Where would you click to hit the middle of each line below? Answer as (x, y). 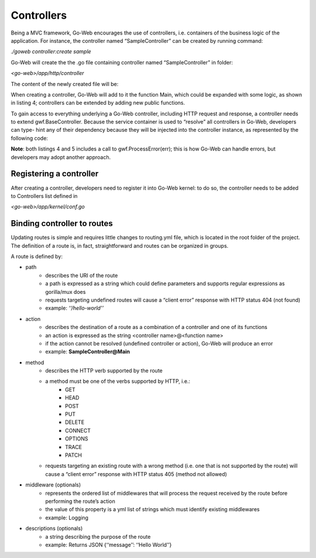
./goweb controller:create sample (51, 52)
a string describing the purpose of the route (98, 536)
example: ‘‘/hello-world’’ (75, 308)
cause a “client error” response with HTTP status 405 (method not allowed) (136, 474)
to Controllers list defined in (44, 196)
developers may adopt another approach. (61, 157)
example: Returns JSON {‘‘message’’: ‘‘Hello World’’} (109, 545)
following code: (29, 138)
